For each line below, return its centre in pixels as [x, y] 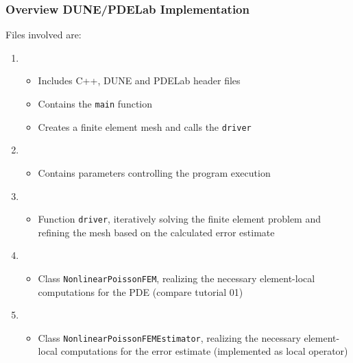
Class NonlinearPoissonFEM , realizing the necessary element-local [176, 278]
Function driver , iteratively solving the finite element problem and [179, 219]
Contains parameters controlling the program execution [154, 172]
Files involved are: [44, 35]
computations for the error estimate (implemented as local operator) [204, 351]
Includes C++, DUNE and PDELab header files [139, 80]
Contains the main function [95, 103]
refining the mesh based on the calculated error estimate [156, 232]
